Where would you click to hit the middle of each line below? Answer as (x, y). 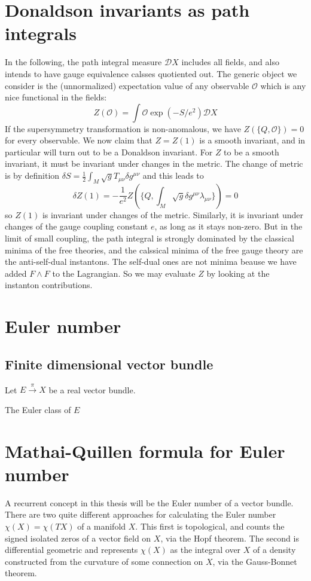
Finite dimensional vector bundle (109, 364)
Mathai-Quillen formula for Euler (145, 450)
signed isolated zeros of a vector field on (78, 538)
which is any (283, 85)
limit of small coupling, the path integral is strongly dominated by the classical (150, 238)
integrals (41, 33)
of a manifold (102, 526)
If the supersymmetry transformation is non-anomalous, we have (123, 128)
